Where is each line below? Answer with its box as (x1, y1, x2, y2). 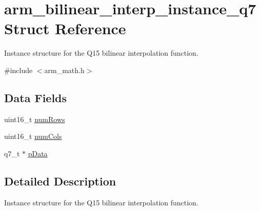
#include (4, 64, 33, 75)
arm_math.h (44, 64, 85, 75)
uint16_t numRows (4, 113, 65, 124)
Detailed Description (4, 173, 116, 189)
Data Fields (4, 89, 67, 105)
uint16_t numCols (4, 131, 62, 142)
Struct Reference (4, 18, 126, 39)
